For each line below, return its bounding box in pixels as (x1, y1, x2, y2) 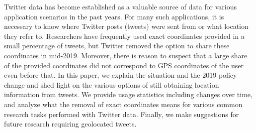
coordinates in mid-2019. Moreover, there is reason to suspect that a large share (4, 50, 248, 60)
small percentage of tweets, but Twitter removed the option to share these (4, 40, 230, 51)
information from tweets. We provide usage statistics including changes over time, (4, 89, 253, 100)
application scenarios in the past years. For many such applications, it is (4, 11, 224, 21)
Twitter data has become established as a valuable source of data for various (4, 1, 237, 11)
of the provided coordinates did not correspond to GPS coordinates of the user (4, 60, 244, 70)
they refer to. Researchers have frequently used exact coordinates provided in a (4, 30, 245, 41)
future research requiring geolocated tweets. (4, 119, 137, 129)
